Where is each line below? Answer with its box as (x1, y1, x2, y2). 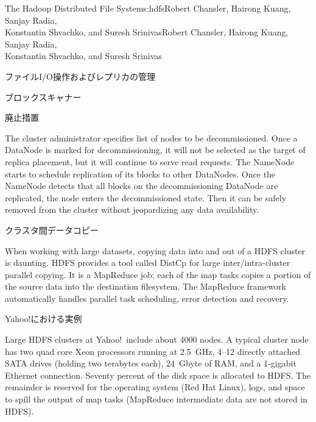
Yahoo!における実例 (5, 312, 82, 325)
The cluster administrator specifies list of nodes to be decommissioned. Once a (5, 131, 298, 144)
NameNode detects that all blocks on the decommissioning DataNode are (5, 179, 278, 192)
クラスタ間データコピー (5, 223, 99, 236)
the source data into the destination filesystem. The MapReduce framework (5, 280, 286, 293)
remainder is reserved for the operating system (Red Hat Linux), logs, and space (5, 381, 305, 393)
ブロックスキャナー (5, 90, 82, 103)
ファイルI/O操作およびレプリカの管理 (5, 70, 155, 82)
